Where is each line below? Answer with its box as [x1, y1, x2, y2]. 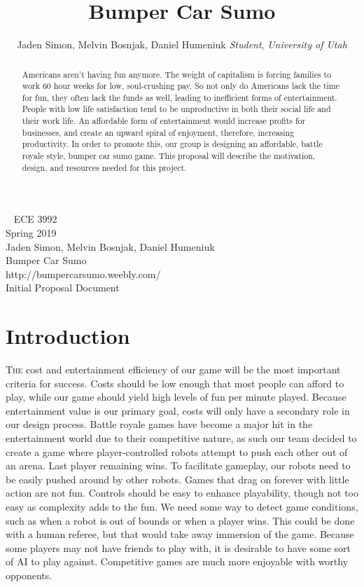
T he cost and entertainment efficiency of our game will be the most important [6, 362, 341, 377]
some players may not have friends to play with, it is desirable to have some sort [6, 540, 351, 555]
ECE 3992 [13, 212, 57, 226]
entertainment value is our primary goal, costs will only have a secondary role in [6, 403, 350, 417]
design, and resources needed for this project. [22, 161, 187, 173]
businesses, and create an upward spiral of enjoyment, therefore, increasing [22, 126, 295, 138]
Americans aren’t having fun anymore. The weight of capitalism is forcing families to [22, 68, 332, 80]
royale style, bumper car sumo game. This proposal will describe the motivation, [22, 150, 316, 162]
